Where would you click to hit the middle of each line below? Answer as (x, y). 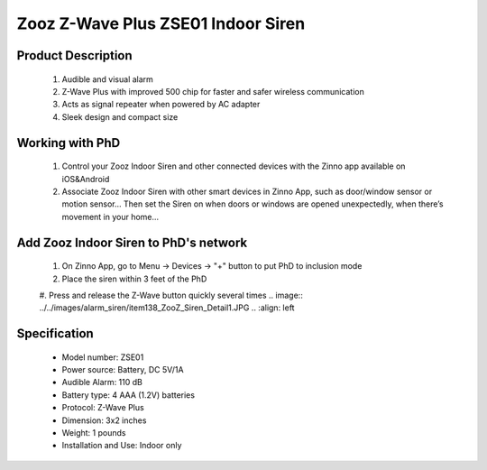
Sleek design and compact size (120, 116)
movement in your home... (110, 217)
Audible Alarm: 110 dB (102, 382)
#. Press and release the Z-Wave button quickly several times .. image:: (171, 295)
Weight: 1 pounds (94, 433)
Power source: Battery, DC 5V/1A (123, 370)
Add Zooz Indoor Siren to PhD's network (132, 242)
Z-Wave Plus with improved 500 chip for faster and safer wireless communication (213, 91)
